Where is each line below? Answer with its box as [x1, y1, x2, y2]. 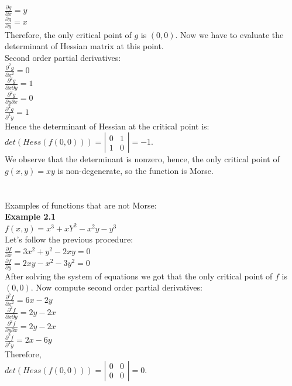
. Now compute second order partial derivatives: [30, 281, 202, 293]
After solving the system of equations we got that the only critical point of [5, 269, 273, 282]
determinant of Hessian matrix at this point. [5, 40, 164, 52]
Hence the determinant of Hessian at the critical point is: [5, 119, 209, 132]
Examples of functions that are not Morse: [5, 199, 157, 211]
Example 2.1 [5, 210, 56, 223]
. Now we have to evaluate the [175, 28, 284, 40]
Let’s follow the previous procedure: [5, 233, 133, 245]
